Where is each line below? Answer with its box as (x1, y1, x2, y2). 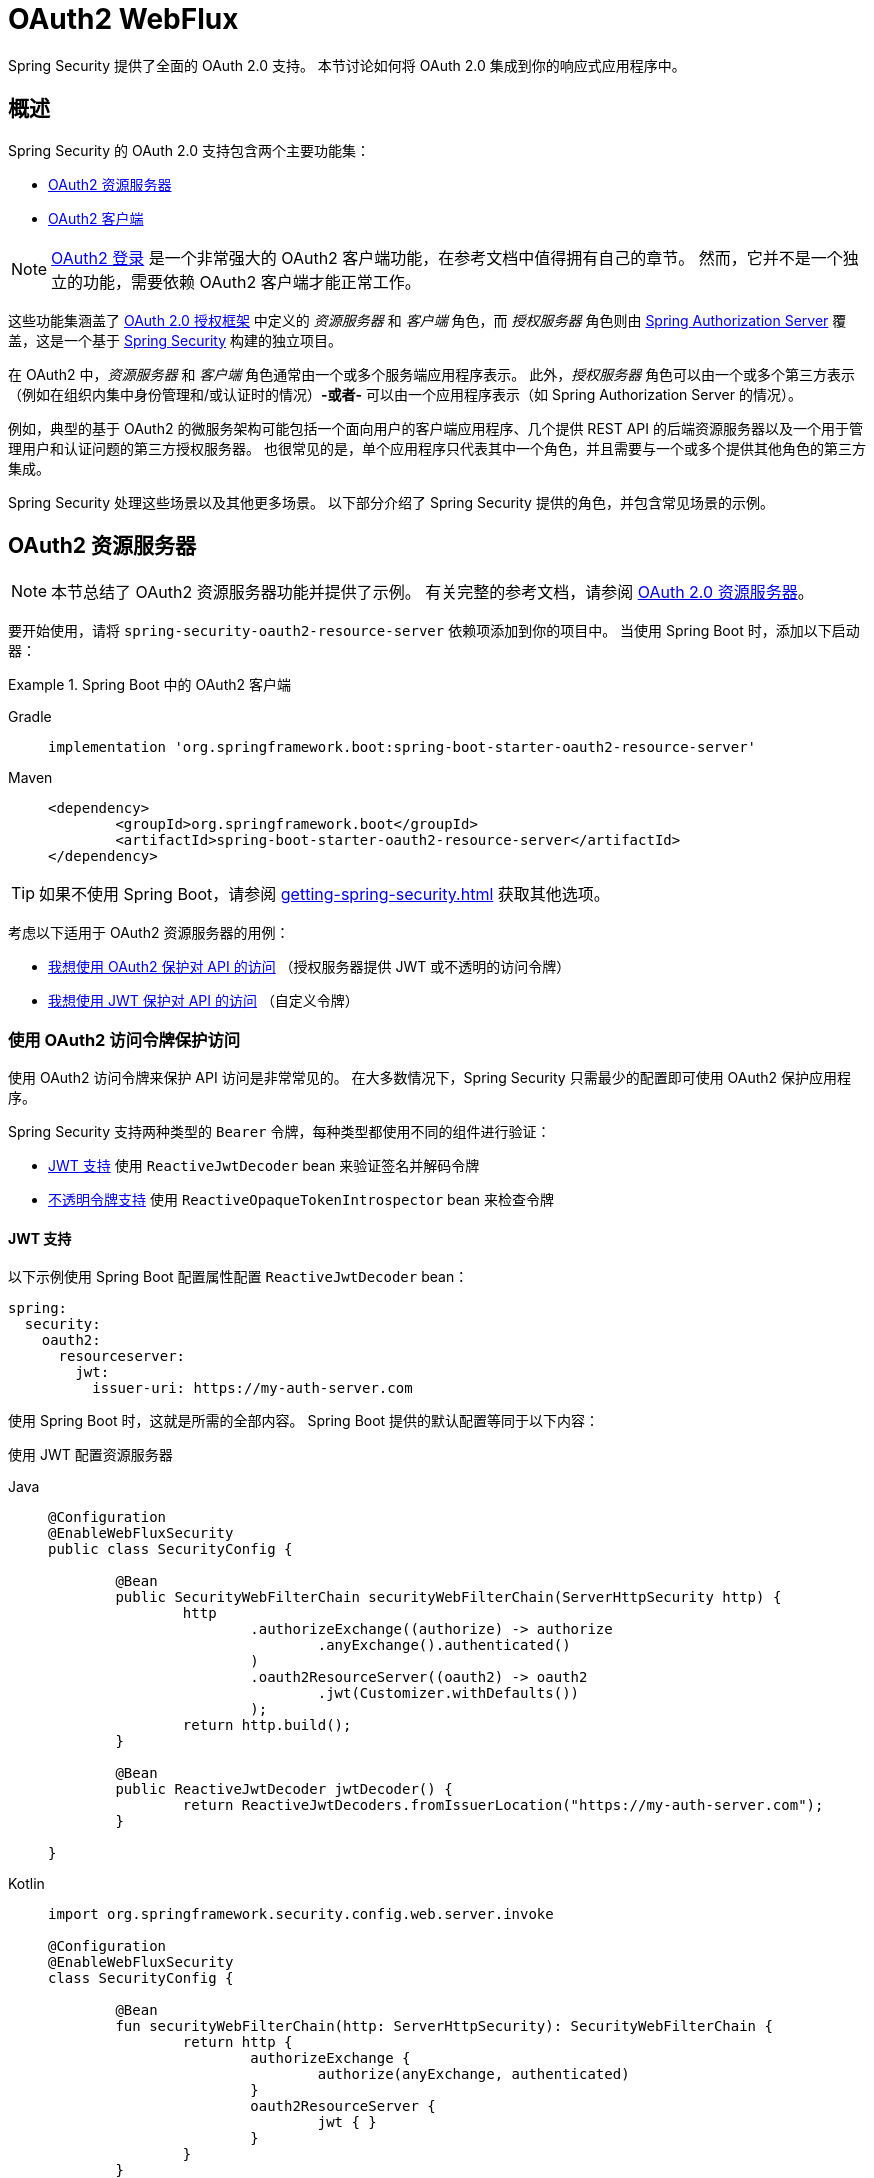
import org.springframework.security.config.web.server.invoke (48, 1906, 554, 1923)
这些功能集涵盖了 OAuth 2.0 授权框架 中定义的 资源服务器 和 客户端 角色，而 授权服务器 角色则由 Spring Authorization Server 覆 (8, 311, 847, 329)
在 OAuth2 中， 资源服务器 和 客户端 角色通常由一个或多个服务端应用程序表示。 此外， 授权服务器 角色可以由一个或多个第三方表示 (8, 365, 856, 383)
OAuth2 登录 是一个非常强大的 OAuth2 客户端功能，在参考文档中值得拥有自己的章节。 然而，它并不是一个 (51, 247, 843, 268)
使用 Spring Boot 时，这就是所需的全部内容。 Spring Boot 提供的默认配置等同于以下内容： (8, 1412, 600, 1430)
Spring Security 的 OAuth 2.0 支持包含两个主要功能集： (8, 141, 370, 159)
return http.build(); (182, 1717, 352, 1734)
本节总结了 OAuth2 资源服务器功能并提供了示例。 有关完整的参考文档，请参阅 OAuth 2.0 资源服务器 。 (51, 582, 814, 603)
